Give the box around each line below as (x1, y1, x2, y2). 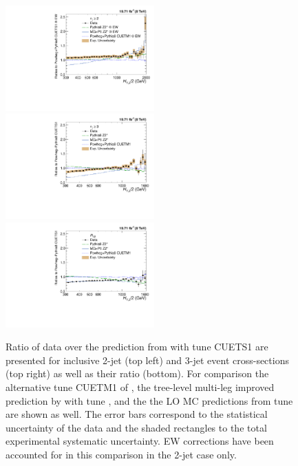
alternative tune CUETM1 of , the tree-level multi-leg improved (6, 380, 275, 394)
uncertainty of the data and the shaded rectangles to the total (6, 420, 267, 434)
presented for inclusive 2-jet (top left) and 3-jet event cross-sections (6, 352, 289, 367)
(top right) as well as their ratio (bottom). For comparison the (6, 366, 269, 381)
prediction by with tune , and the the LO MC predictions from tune (6, 393, 293, 407)
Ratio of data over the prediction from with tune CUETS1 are (6, 339, 268, 354)
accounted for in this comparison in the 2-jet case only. (6, 447, 237, 461)
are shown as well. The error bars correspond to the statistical (6, 407, 268, 421)
